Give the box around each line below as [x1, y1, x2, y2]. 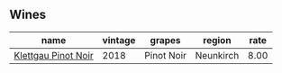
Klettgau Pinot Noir [14, 49, 95, 61]
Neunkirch [195, 49, 240, 61]
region [202, 33, 232, 46]
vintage [102, 33, 136, 46]
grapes [150, 33, 182, 46]
